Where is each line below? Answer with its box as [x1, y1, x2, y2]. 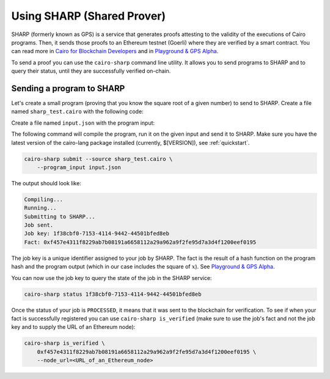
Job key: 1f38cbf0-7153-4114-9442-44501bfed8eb [24, 230, 169, 237]
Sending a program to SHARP [11, 83, 125, 94]
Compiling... [24, 196, 64, 203]
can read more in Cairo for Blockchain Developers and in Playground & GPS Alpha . [11, 48, 219, 55]
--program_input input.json [37, 164, 122, 171]
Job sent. [24, 222, 54, 229]
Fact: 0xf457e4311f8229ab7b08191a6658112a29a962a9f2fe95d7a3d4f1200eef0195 [24, 238, 257, 246]
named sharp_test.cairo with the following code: [11, 108, 144, 116]
